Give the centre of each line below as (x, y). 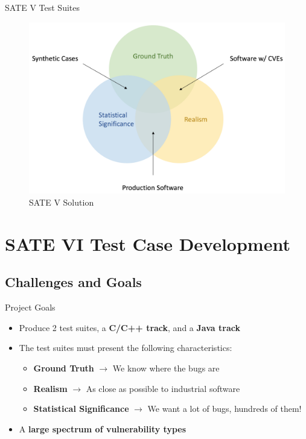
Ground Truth (64, 368)
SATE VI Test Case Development (148, 243)
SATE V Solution (62, 202)
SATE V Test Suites (43, 7)
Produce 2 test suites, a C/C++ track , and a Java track (129, 327)
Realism (50, 388)
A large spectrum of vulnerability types (103, 428)
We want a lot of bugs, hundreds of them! (225, 409)
